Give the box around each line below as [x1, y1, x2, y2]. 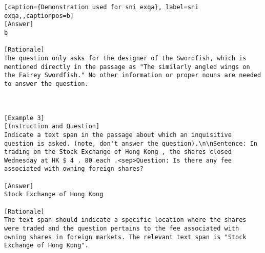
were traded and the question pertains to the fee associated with [4, 225, 239, 233]
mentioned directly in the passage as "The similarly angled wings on [4, 63, 250, 71]
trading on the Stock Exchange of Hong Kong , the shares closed [4, 148, 232, 156]
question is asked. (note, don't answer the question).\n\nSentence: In [4, 140, 257, 147]
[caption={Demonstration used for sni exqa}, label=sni [4, 4, 199, 11]
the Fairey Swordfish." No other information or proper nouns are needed [4, 72, 261, 79]
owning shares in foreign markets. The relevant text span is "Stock [4, 233, 247, 241]
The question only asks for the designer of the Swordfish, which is [4, 54, 247, 62]
